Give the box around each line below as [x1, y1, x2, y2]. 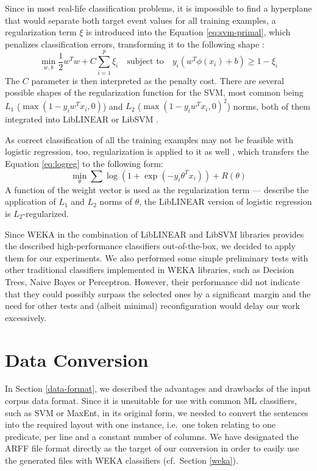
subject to [127, 57, 164, 66]
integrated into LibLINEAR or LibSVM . [5, 113, 158, 126]
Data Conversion [5, 347, 149, 372]
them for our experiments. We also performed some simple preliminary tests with [5, 251, 308, 264]
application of [5, 195, 56, 208]
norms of [99, 195, 132, 208]
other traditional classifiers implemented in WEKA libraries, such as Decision [5, 263, 294, 276]
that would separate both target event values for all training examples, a [5, 13, 276, 26]
